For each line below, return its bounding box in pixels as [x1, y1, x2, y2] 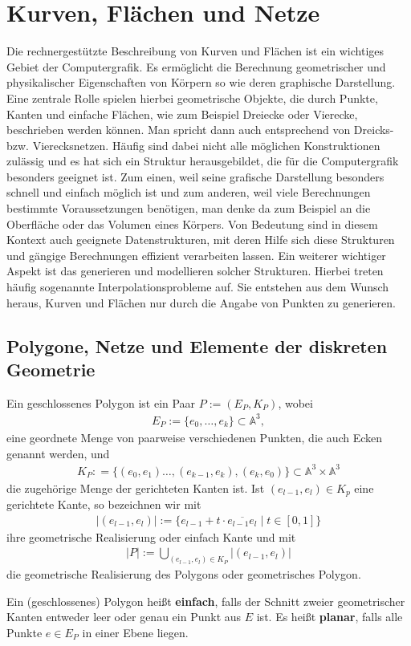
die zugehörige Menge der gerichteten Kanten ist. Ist [6, 479, 265, 496]
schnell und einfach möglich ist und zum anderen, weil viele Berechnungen [6, 184, 371, 201]
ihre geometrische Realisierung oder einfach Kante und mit [6, 528, 296, 545]
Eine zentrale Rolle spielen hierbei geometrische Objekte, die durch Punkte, [6, 89, 378, 106]
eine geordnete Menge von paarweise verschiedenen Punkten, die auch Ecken [6, 429, 383, 445]
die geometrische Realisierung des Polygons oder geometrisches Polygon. [6, 566, 361, 583]
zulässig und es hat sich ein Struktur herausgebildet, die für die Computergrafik [6, 152, 399, 169]
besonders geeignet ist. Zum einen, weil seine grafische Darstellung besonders [6, 168, 385, 185]
